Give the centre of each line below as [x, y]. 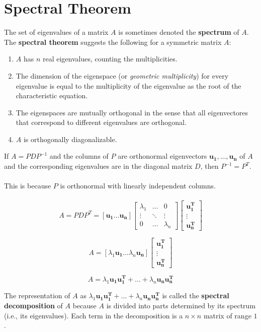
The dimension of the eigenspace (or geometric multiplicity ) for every [122, 75]
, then [209, 166]
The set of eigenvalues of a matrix [56, 32]
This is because [28, 186]
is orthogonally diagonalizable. [70, 139]
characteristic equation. [52, 95]
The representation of [37, 295]
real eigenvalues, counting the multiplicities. [110, 59]
